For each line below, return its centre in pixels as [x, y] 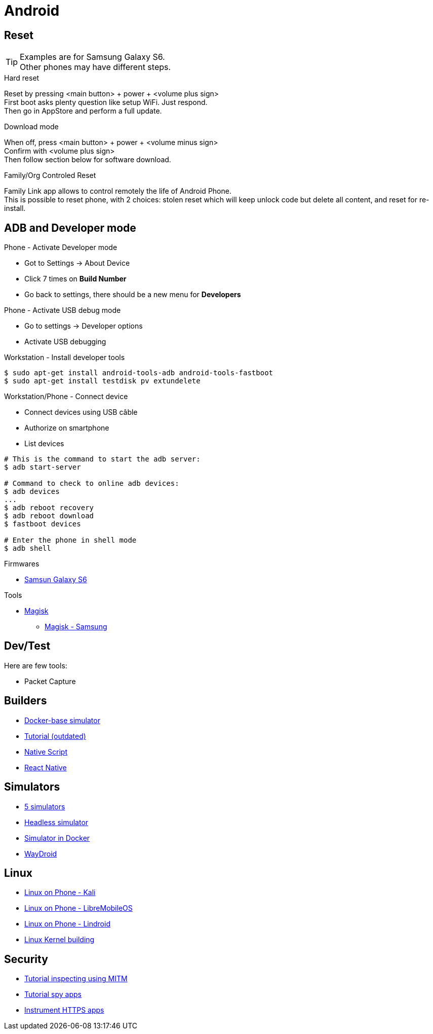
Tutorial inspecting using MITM [76, 979]
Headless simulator [56, 822]
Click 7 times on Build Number [75, 279]
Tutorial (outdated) [55, 736]
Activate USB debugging [65, 342]
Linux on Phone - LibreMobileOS [78, 908]
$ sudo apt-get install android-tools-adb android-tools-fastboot [139, 373]
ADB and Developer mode [70, 228]
